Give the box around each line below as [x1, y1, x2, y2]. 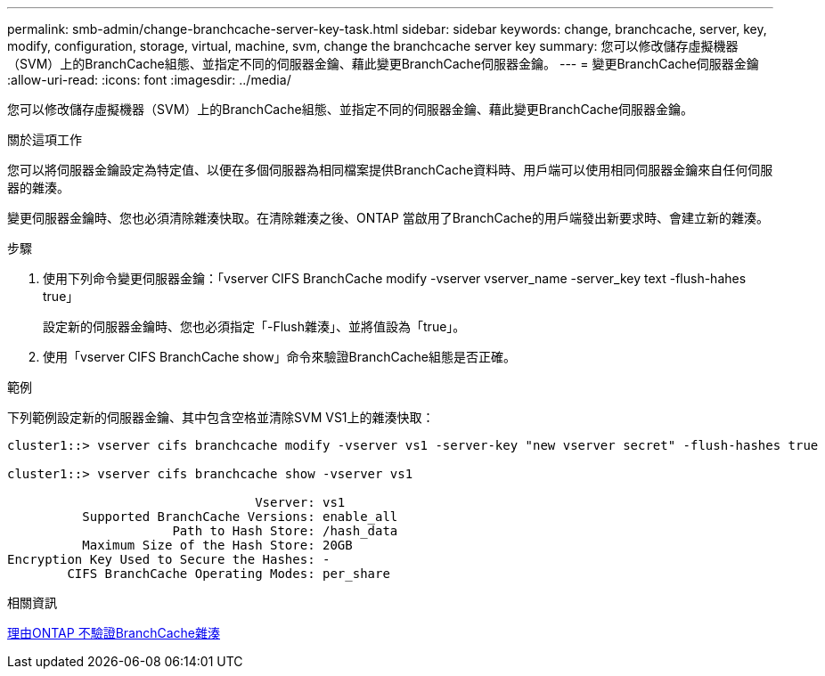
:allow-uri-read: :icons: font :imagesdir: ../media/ [7, 72, 291, 87]
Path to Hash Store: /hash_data [172, 524, 398, 538]
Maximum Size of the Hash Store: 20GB [82, 538, 353, 552]
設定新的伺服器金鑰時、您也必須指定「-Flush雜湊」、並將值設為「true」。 [43, 319, 466, 334]
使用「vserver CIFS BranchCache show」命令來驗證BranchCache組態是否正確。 [43, 349, 516, 364]
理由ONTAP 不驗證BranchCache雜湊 [7, 625, 221, 640]
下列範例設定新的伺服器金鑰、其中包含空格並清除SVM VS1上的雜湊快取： [7, 410, 435, 425]
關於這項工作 [7, 132, 82, 147]
